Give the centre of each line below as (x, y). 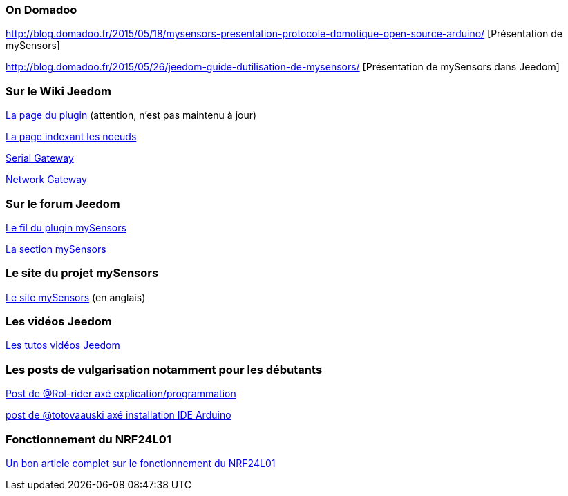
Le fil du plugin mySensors (66, 227)
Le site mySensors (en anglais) (76, 297)
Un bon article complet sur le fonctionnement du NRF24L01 (141, 463)
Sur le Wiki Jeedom (59, 91)
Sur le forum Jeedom (63, 203)
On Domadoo (41, 10)
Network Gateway (46, 180)
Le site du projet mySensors (82, 273)
